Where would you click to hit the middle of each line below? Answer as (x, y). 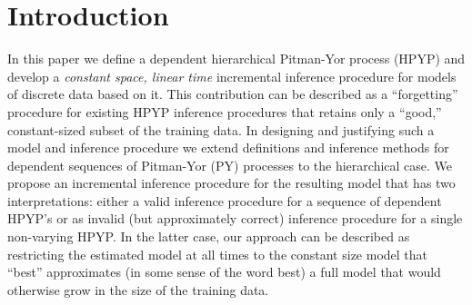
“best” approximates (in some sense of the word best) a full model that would (224, 272)
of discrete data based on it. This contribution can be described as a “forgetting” (233, 94)
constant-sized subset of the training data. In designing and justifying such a (221, 129)
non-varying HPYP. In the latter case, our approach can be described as (209, 236)
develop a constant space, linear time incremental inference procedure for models (232, 76)
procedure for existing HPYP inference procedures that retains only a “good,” (225, 111)
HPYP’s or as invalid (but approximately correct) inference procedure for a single (235, 218)
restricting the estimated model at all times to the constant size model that (218, 254)
